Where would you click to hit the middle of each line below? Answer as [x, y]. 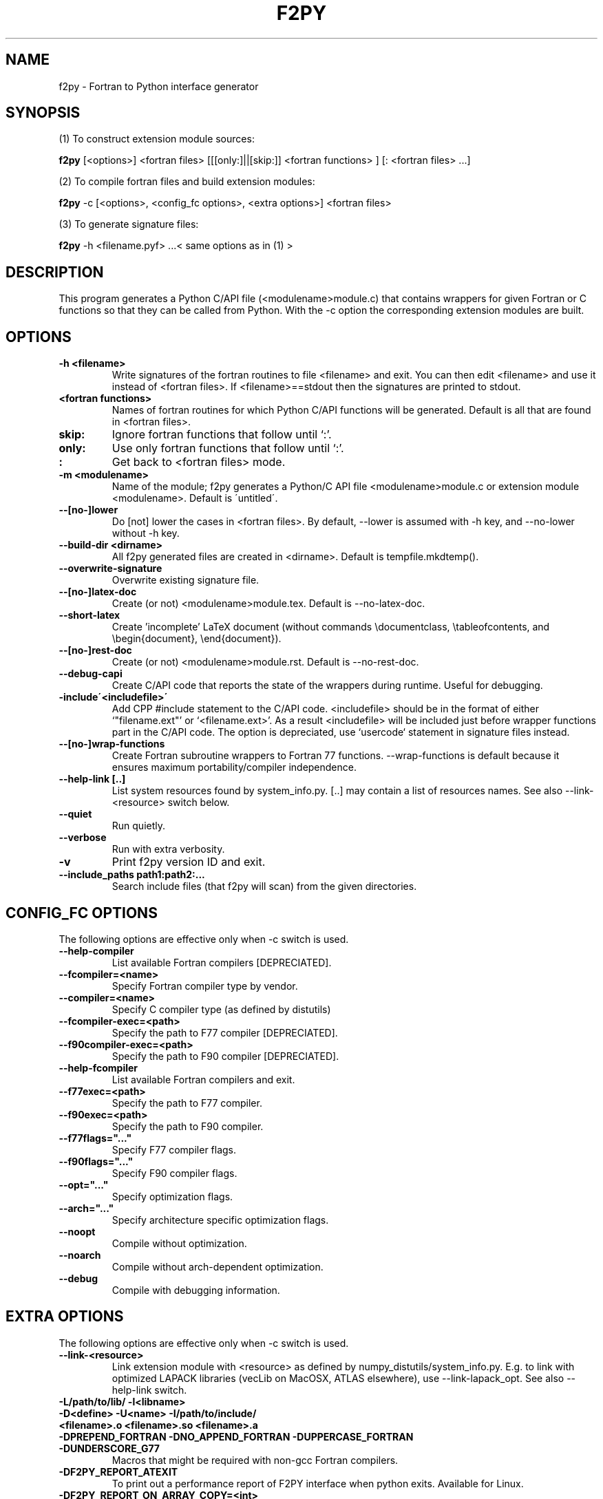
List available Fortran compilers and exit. [203, 1079]
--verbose [83, 838]
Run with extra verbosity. [168, 849]
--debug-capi [91, 674]
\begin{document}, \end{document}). [197, 639]
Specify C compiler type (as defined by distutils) [221, 1009]
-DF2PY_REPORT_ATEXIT [118, 1471]
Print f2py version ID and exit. [189, 862]
